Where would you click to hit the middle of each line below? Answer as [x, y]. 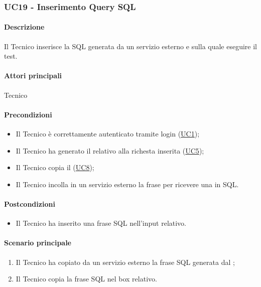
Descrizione [24, 27]
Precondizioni [28, 114]
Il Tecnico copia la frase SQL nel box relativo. [86, 279]
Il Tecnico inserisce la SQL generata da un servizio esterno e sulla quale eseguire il [131, 46]
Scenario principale [38, 243]
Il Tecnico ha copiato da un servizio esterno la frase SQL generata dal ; [125, 262]
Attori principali [33, 76]
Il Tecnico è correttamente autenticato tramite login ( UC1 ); [108, 134]
